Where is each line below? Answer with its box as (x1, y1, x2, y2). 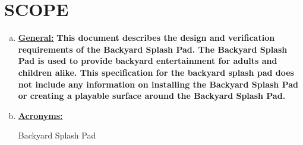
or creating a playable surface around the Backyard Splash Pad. (18, 89, 286, 102)
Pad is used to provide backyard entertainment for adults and (18, 54, 277, 67)
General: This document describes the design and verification (18, 31, 275, 44)
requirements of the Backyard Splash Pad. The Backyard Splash (18, 43, 288, 55)
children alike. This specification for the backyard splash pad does (18, 66, 294, 78)
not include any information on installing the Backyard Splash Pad (18, 78, 298, 90)
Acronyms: (18, 109, 63, 121)
